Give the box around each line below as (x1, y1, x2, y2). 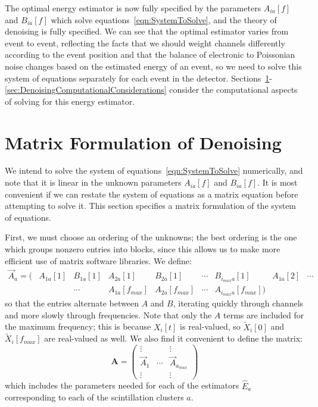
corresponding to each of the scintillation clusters (5, 391, 184, 403)
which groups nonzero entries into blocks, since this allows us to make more (5, 243, 280, 255)
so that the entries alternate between (5, 297, 139, 309)
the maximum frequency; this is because (5, 320, 151, 333)
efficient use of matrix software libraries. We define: (5, 254, 192, 267)
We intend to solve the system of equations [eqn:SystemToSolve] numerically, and (5, 164, 303, 177)
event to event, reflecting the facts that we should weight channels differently (5, 36, 285, 49)
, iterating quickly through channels (173, 297, 304, 309)
